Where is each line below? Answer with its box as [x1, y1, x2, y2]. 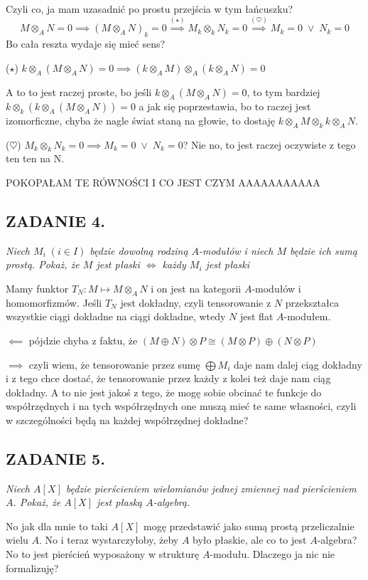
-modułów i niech [199, 243, 274, 258]
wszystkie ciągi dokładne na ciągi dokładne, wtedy [6, 309, 226, 324]
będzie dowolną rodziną [90, 243, 188, 258]
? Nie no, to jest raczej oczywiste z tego [183, 137, 356, 152]
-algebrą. [153, 495, 190, 510]
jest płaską [97, 495, 143, 510]
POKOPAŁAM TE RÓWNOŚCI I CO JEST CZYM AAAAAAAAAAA [6, 174, 320, 189]
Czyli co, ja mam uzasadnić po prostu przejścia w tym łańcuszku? [6, 1, 293, 16]
